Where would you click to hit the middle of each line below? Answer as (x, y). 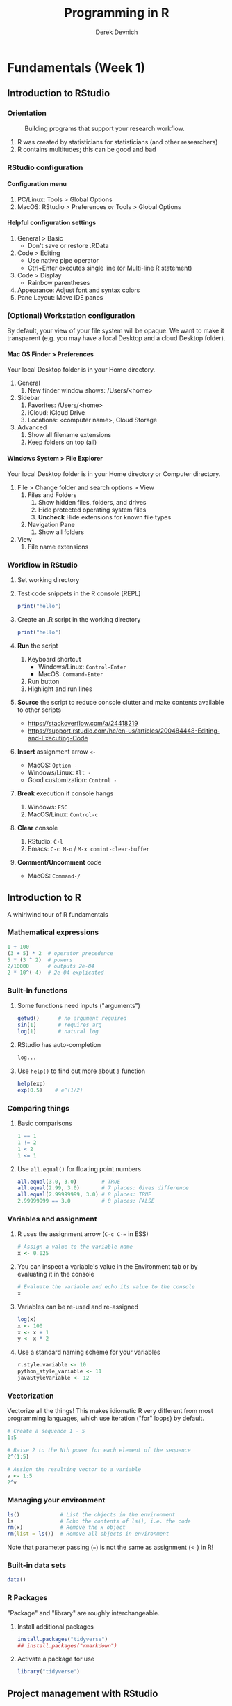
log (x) (27, 1319)
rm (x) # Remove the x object (67, 1528)
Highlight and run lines (60, 689)
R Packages (27, 1598)
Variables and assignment (52, 1219)
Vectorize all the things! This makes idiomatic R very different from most (110, 1411)
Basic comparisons (45, 1123)
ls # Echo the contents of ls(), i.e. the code (99, 1521)
